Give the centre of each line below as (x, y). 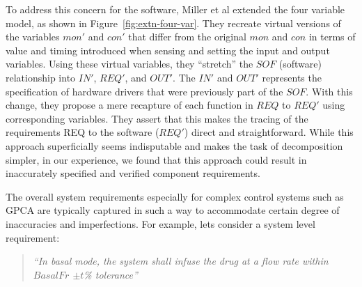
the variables (33, 37)
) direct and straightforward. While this (269, 132)
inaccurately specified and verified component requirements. (133, 173)
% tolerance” (111, 274)
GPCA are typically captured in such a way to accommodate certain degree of (173, 210)
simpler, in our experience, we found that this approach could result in (156, 159)
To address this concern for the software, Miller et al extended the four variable (175, 9)
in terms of (332, 37)
